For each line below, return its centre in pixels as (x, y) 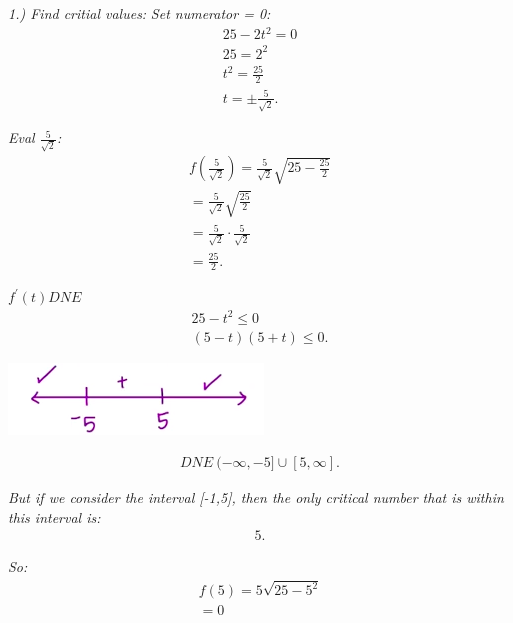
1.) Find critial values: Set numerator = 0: (139, 13)
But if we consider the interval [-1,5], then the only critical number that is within (256, 497)
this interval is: (54, 516)
